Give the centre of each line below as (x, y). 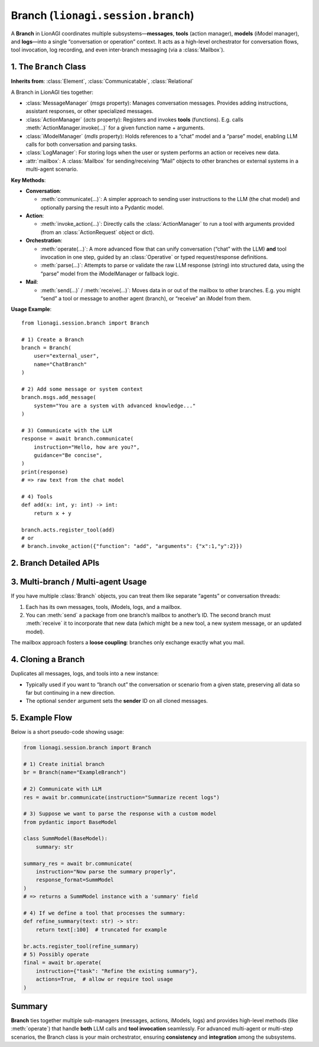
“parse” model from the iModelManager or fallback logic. (110, 273)
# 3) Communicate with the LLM (67, 430)
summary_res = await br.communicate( (78, 863)
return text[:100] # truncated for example (101, 929)
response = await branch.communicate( (78, 439)
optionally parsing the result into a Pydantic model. (102, 208)
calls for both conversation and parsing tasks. (81, 144)
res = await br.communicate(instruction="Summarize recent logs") (121, 797)
